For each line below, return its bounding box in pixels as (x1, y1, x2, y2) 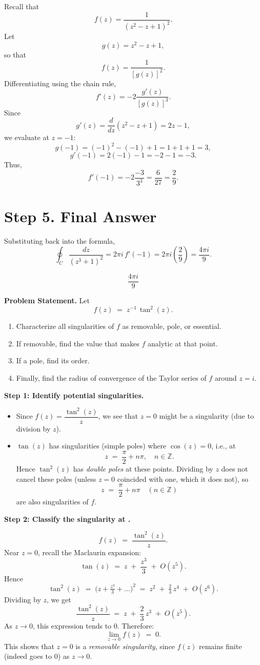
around (214, 373, 237, 383)
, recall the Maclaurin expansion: (38, 547, 141, 558)
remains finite (199, 640, 242, 651)
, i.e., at (211, 440, 236, 451)
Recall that (4, 1, 39, 11)
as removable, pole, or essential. (122, 321, 222, 331)
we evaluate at (4, 132, 49, 143)
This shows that (4, 640, 54, 651)
